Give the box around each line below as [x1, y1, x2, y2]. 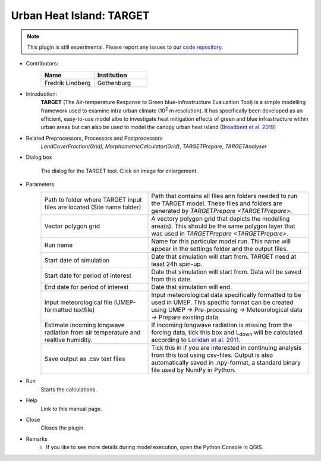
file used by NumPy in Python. [151, 366, 236, 374]
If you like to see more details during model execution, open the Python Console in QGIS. [46, 444, 264, 451]
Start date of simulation [44, 256, 110, 264]
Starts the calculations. [40, 385, 97, 393]
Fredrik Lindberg [44, 79, 91, 87]
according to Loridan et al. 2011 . [151, 336, 241, 344]
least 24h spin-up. [151, 259, 203, 268]
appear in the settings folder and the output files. [151, 244, 288, 253]
